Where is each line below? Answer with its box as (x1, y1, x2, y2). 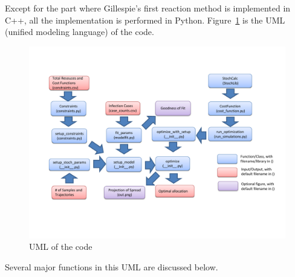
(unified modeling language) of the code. (5, 25, 154, 38)
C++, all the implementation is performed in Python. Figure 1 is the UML (5, 13, 285, 26)
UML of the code (29, 240, 92, 253)
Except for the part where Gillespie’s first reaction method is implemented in (5, 2, 291, 14)
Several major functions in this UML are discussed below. (5, 260, 218, 273)
